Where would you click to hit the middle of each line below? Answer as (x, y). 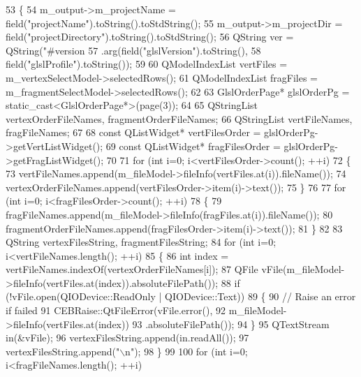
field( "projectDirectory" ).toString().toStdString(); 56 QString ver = (150, 37)
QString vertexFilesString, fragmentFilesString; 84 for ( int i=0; (141, 242)
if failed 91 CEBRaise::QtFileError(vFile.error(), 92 (116, 310)
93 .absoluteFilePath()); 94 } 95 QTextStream (231, 324)
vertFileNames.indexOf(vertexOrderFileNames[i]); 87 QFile (132, 269)
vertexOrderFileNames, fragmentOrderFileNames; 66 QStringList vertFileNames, (179, 118)
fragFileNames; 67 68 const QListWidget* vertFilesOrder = (133, 132)
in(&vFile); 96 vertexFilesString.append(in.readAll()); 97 (127, 338)
